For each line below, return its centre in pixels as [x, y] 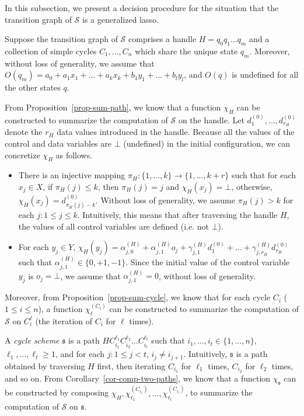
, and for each [80, 354]
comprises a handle [163, 39]
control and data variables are [58, 143]
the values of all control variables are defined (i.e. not [113, 226]
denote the [24, 132]
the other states [33, 87]
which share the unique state [186, 51]
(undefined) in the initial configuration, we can [207, 143]
